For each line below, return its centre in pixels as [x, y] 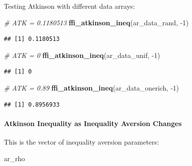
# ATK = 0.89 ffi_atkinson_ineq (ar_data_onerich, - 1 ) [92, 87]
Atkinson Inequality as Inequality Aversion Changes [93, 123]
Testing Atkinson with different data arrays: [70, 6]
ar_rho [15, 158]
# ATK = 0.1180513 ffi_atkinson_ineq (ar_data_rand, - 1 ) [96, 22]
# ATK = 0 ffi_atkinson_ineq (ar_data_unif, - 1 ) [82, 55]
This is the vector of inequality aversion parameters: [81, 141]
